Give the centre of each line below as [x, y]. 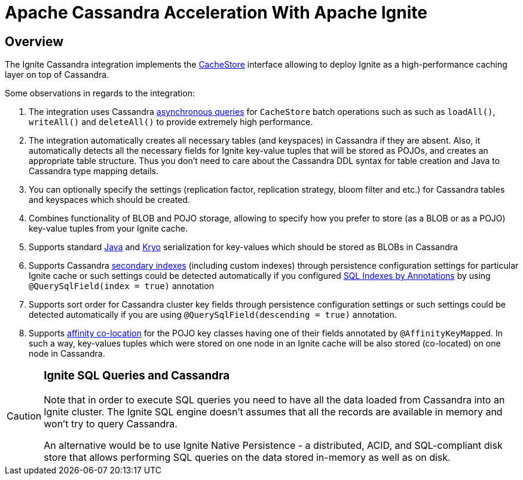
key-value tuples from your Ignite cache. [108, 229]
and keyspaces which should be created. [109, 200]
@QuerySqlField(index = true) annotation [121, 286]
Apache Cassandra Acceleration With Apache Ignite [216, 13]
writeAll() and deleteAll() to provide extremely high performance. [171, 122]
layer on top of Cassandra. [57, 75]
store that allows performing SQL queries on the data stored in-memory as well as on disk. [247, 457]
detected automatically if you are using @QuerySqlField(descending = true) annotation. [213, 315]
